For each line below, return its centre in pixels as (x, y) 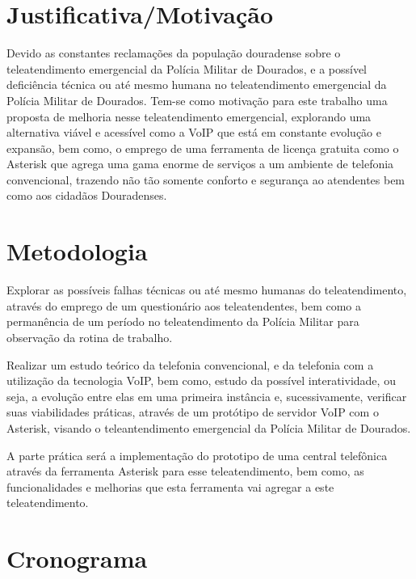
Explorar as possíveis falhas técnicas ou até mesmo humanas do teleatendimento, (207, 290)
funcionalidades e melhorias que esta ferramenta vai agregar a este (170, 486)
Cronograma (77, 558)
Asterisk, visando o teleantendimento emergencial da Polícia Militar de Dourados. (209, 427)
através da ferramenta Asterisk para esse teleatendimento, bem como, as (185, 471)
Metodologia (77, 251)
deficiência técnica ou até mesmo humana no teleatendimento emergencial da (197, 85)
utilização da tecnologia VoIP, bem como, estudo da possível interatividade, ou (201, 380)
